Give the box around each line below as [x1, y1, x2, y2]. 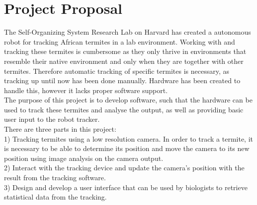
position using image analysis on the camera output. [4, 153, 164, 163]
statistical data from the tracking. [4, 192, 107, 202]
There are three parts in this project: [4, 124, 116, 134]
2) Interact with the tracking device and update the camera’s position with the [4, 162, 245, 173]
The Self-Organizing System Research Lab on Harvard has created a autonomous [4, 27, 251, 37]
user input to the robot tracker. [4, 114, 100, 124]
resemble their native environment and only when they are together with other [4, 55, 244, 66]
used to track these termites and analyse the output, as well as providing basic [4, 104, 244, 114]
